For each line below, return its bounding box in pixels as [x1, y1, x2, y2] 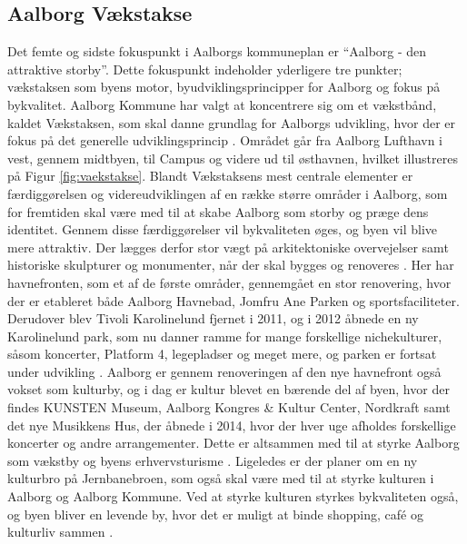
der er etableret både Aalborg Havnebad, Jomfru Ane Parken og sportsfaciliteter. [7, 291, 460, 310]
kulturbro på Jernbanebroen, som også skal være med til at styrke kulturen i [7, 469, 434, 488]
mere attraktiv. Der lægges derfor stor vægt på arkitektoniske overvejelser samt [7, 237, 449, 256]
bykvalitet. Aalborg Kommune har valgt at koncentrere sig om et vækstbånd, [7, 94, 437, 114]
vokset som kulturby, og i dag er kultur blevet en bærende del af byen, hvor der [7, 380, 450, 399]
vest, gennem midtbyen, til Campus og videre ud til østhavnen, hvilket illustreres [7, 148, 458, 167]
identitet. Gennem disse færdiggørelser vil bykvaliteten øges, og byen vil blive [7, 220, 438, 239]
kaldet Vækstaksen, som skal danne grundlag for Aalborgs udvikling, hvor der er [7, 113, 456, 132]
